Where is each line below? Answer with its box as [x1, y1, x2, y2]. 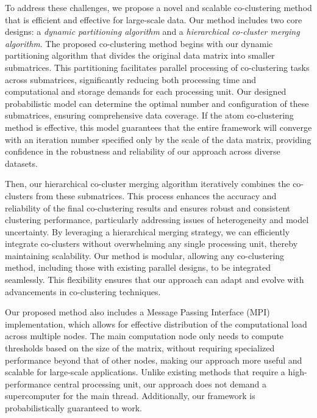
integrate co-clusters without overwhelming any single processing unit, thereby [5, 237, 298, 250]
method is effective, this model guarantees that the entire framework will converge [5, 120, 312, 133]
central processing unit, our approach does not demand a [54, 377, 267, 390]
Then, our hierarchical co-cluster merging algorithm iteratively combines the [5, 177, 290, 190]
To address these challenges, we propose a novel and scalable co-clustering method [5, 1, 312, 13]
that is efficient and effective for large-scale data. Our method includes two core [5, 13, 302, 26]
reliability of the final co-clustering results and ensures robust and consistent [5, 201, 291, 214]
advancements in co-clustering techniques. [5, 285, 161, 298]
